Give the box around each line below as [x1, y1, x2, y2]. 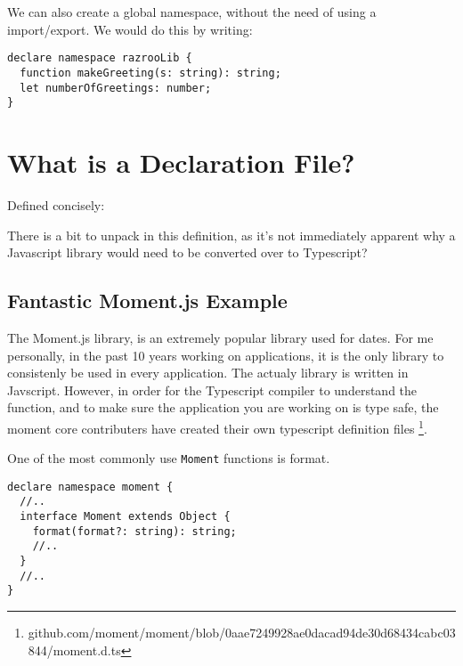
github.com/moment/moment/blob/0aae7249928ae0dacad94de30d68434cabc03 [28, 623, 456, 642]
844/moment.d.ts [28, 640, 121, 659]
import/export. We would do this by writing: [7, 20, 253, 38]
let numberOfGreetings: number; [20, 81, 212, 94]
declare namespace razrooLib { [7, 52, 192, 65]
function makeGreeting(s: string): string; [20, 66, 281, 79]
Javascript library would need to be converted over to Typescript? [7, 243, 368, 262]
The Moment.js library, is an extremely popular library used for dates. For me [7, 328, 434, 346]
